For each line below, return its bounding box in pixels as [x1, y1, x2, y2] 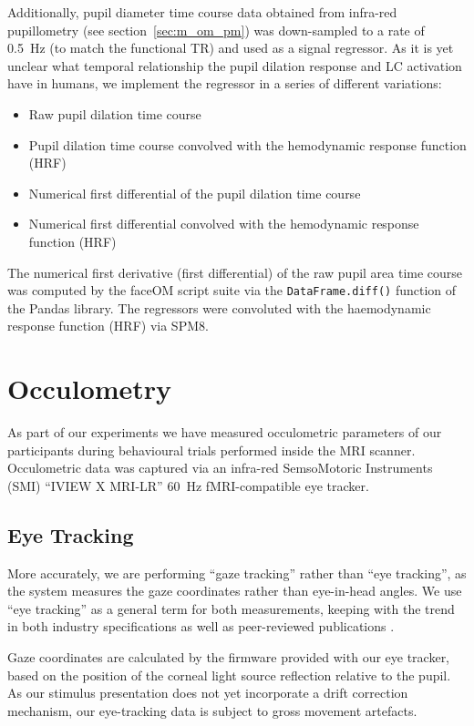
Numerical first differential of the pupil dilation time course [28, 183, 361, 202]
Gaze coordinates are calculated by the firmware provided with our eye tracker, [7, 648, 450, 667]
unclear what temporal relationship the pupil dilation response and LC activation [7, 56, 462, 75]
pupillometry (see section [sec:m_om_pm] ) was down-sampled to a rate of [7, 20, 425, 39]
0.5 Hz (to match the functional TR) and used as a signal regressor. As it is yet [7, 38, 454, 57]
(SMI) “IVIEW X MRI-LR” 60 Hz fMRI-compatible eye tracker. [7, 475, 369, 495]
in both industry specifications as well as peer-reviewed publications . [7, 617, 395, 636]
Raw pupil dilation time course [28, 104, 201, 123]
